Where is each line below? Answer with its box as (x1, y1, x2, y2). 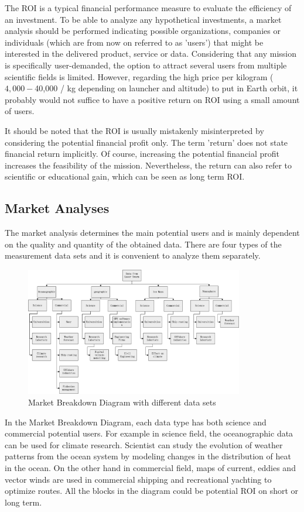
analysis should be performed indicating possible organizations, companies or (5, 25, 281, 37)
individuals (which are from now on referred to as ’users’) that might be (5, 36, 264, 48)
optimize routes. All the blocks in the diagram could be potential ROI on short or (5, 484, 299, 497)
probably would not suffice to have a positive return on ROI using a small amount (5, 93, 300, 105)
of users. (5, 105, 35, 117)
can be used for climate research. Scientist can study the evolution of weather (5, 438, 283, 451)
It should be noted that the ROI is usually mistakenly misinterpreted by (5, 124, 264, 136)
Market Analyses (5, 199, 110, 217)
